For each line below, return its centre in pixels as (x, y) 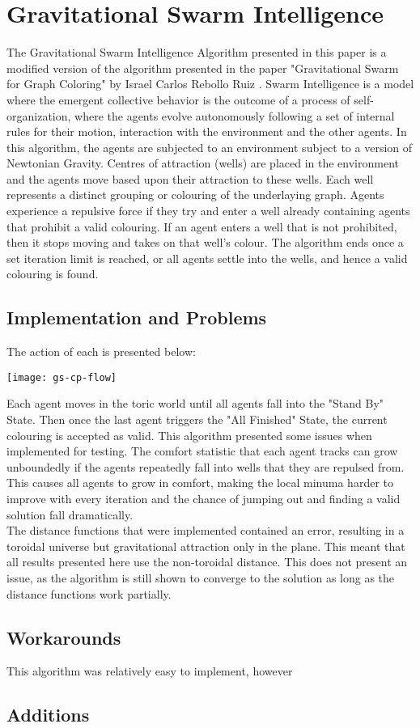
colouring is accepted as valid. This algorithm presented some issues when (189, 435)
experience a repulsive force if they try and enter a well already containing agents (208, 211)
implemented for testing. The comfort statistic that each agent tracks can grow (202, 451)
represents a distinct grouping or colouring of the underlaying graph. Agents (195, 195)
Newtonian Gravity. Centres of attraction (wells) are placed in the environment (203, 163)
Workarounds (64, 637)
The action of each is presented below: (101, 351)
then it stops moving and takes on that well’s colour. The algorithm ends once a (205, 242)
